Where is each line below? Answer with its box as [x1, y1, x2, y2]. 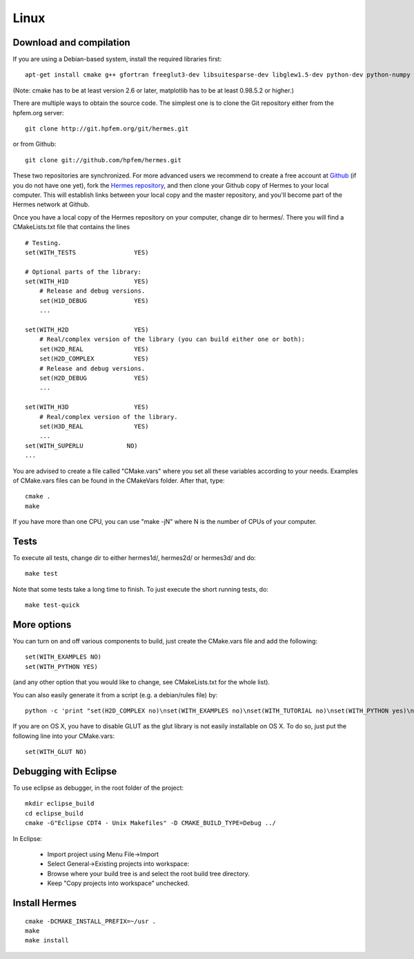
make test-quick [25, 601, 80, 609]
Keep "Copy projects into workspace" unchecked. [47, 879, 190, 887]
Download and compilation [12, 37, 130, 48]
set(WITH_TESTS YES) [25, 249, 149, 256]
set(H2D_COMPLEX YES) [39, 355, 149, 362]
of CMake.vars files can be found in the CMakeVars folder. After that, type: [12, 476, 225, 485]
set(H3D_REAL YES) [39, 422, 149, 430]
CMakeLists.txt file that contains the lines [12, 223, 130, 231]
